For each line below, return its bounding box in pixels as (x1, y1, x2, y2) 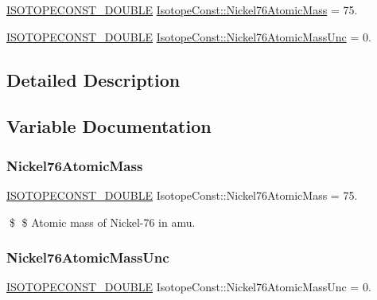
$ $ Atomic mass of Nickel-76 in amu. (9, 213, 196, 230)
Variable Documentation (6, 114, 212, 138)
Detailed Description (6, 67, 181, 92)
